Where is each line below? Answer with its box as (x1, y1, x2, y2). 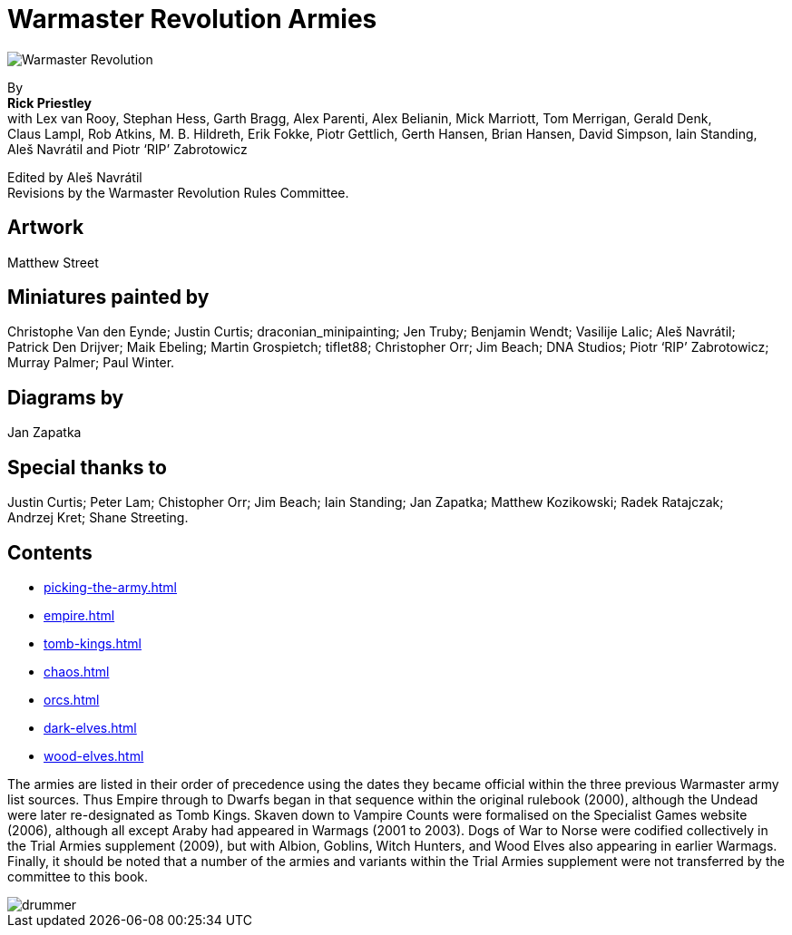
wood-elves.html (44, 747, 144, 764)
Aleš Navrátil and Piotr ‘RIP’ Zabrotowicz (7, 141, 248, 157)
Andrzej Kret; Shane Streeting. (7, 510, 189, 526)
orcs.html (44, 691, 100, 707)
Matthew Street (7, 254, 99, 270)
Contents (7, 541, 93, 564)
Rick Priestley (7, 94, 92, 111)
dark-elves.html (44, 719, 137, 735)
